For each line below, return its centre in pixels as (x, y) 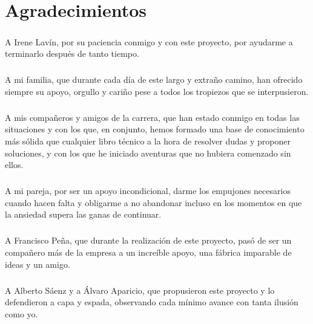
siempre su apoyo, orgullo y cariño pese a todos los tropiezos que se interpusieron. (157, 91)
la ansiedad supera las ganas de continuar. (83, 214)
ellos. (14, 165)
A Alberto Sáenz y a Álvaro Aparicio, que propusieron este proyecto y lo (140, 290)
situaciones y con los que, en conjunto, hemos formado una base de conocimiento (155, 129)
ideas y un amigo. (38, 264)
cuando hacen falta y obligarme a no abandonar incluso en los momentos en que (153, 202)
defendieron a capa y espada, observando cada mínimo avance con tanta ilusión (152, 302)
